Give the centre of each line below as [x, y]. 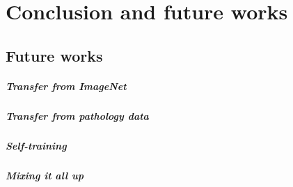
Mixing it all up [45, 175]
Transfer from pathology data [77, 115]
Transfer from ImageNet [66, 86]
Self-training [36, 145]
